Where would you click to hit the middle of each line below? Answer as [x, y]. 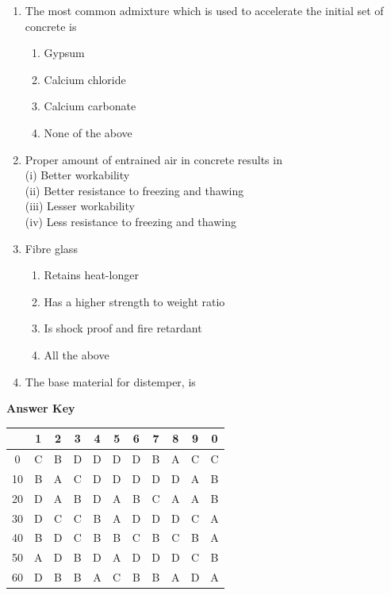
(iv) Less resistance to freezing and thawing [130, 221]
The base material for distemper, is [110, 381]
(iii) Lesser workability [80, 206]
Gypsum [64, 53]
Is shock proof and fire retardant [123, 328]
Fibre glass [51, 248]
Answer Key [41, 408]
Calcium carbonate [90, 106]
